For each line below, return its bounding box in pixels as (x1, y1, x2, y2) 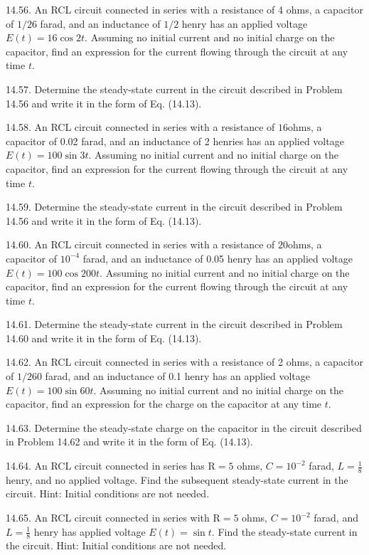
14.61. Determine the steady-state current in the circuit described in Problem (6, 317, 343, 332)
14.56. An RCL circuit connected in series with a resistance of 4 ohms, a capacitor (6, 2, 363, 16)
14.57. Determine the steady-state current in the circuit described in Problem (6, 81, 343, 96)
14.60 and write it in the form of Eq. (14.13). (6, 330, 202, 345)
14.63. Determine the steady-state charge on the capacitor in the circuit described (6, 420, 362, 435)
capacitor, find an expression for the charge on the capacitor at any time (6, 396, 322, 411)
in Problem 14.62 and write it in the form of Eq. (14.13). (6, 434, 253, 449)
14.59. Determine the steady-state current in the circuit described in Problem (6, 199, 343, 214)
